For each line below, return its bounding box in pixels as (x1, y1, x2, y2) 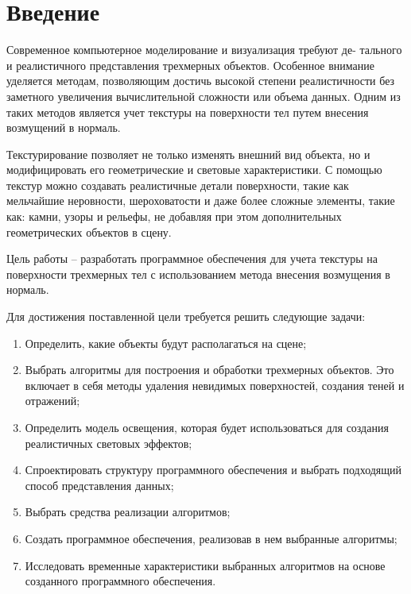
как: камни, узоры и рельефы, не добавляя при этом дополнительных (6, 208, 342, 225)
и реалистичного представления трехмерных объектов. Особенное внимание (6, 56, 375, 73)
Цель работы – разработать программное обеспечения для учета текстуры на (6, 250, 378, 267)
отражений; (25, 392, 80, 409)
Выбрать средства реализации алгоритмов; (25, 503, 231, 520)
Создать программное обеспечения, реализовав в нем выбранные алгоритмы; (25, 530, 397, 546)
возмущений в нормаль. (6, 119, 121, 136)
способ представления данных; (25, 476, 174, 493)
